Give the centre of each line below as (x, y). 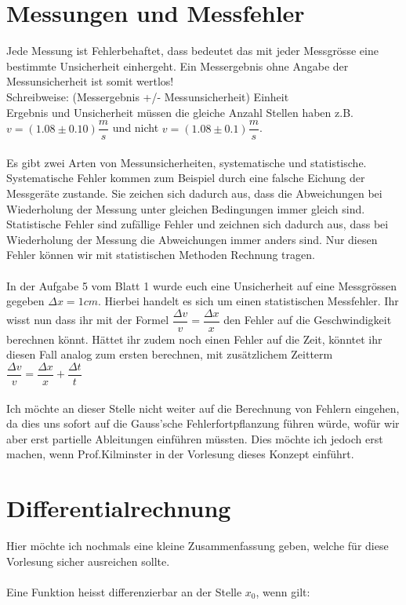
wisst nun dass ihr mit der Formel (88, 320)
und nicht (136, 128)
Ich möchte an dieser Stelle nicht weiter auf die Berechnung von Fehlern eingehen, (203, 408)
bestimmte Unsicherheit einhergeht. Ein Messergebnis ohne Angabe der (178, 66)
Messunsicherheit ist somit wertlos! (90, 81)
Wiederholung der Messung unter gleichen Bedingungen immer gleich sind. (186, 208)
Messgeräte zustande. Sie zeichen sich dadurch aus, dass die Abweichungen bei (194, 193)
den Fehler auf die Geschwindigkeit (308, 320)
